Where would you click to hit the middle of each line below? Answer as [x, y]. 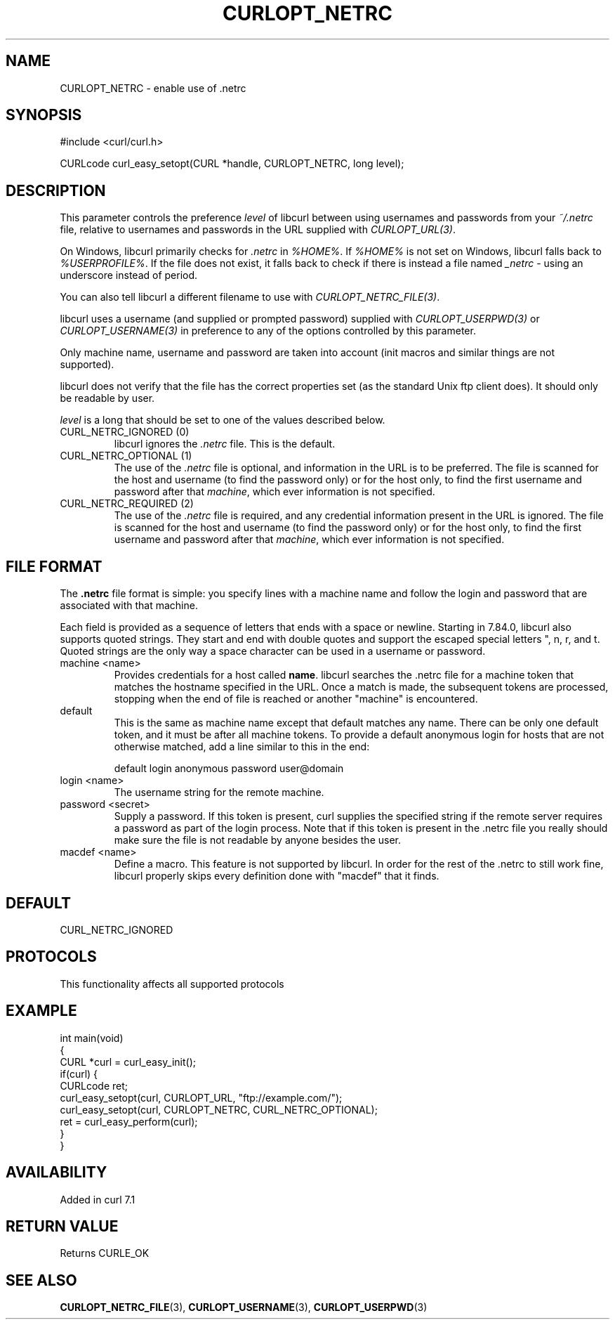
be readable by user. [107, 398]
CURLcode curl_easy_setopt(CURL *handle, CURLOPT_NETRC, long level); [232, 164]
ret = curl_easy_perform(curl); [129, 1121]
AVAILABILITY [57, 1173]
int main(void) [92, 1038]
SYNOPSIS [44, 115]
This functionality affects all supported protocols [172, 984]
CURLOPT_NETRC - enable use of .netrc [153, 88]
